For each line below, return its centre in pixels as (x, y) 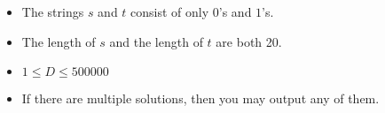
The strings (53, 11)
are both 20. (249, 41)
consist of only (170, 11)
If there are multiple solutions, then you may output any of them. (200, 98)
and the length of (156, 41)
